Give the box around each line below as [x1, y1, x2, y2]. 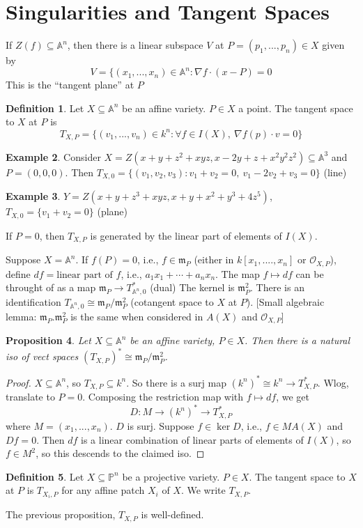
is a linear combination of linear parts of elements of [81, 432, 304, 447]
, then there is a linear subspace [67, 38, 203, 52]
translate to [6, 389, 55, 404]
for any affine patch [61, 483, 145, 497]
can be [295, 266, 324, 281]
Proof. [6, 375, 31, 389]
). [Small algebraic [246, 295, 325, 309]
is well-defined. [141, 507, 204, 522]
